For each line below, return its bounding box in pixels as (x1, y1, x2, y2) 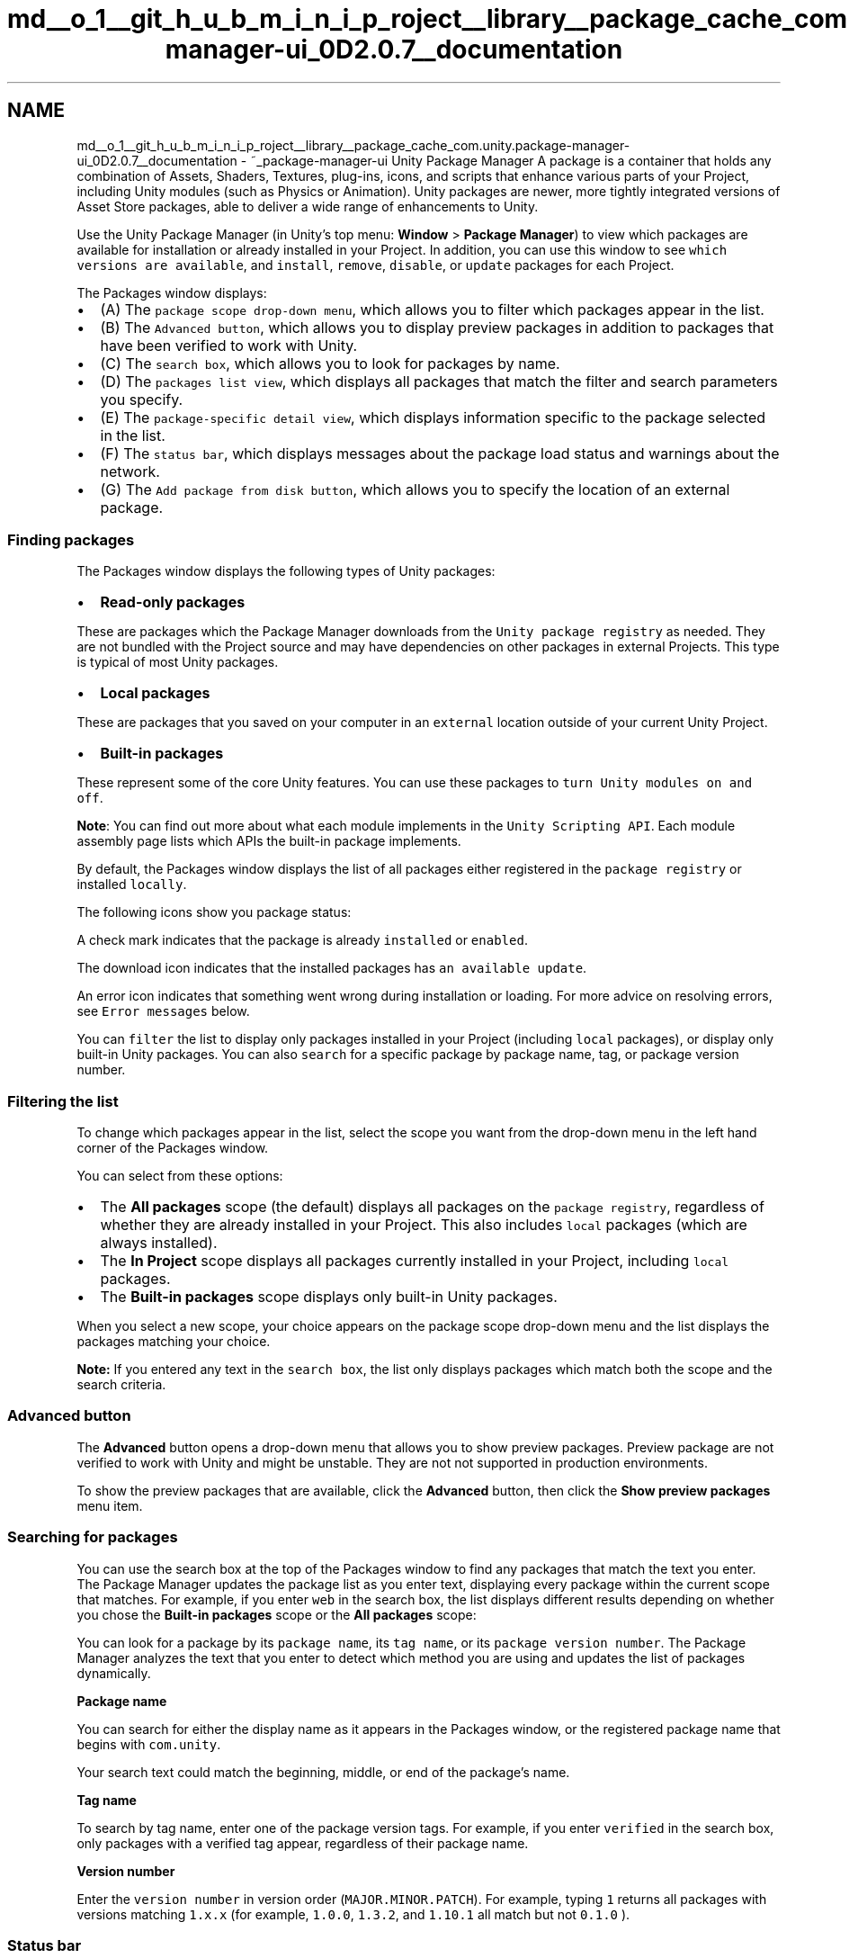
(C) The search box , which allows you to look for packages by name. (100, 354, 560, 373)
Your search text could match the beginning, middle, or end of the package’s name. (76, 1764, 570, 1780)
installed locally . (76, 876, 187, 893)
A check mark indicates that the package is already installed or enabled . (76, 932, 528, 948)
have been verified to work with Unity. (100, 336, 358, 355)
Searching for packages (7, 1528, 178, 1547)
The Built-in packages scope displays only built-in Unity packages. (100, 1288, 558, 1307)
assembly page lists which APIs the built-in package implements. (76, 833, 461, 849)
